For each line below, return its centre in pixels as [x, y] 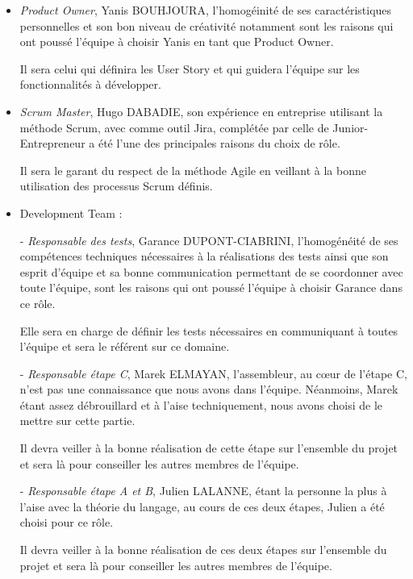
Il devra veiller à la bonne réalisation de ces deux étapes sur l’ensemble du [203, 550]
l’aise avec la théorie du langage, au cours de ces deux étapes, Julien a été [202, 506]
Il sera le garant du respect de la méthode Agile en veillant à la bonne [193, 170]
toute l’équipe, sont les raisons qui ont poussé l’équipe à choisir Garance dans [211, 287]
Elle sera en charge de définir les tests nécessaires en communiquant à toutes [209, 330]
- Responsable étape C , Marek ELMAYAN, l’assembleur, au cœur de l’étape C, [213, 373]
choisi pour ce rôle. [67, 522]
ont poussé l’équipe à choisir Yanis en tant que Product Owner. [177, 42]
